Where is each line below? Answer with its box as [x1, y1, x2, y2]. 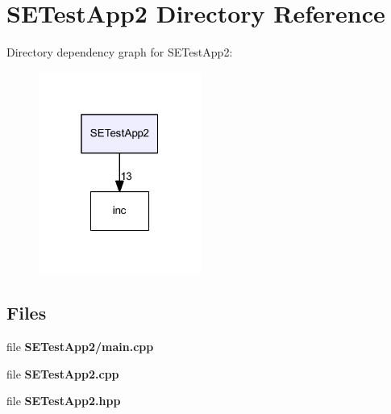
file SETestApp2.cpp [6, 365, 119, 382]
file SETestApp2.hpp [6, 392, 121, 409]
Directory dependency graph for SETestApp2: [6, 44, 233, 61]
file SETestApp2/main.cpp [6, 338, 154, 355]
